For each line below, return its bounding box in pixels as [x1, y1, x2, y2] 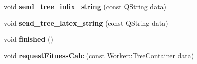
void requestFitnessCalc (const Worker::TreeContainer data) [4, 50, 194, 60]
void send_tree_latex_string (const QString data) [4, 17, 168, 28]
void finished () [4, 34, 53, 44]
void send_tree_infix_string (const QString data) [4, 1, 167, 11]
